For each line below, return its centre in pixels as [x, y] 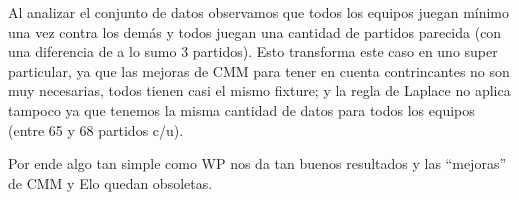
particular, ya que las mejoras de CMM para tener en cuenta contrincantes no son [259, 70]
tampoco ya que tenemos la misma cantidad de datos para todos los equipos [241, 109]
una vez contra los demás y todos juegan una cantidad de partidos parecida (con [255, 31]
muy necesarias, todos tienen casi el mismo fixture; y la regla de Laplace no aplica [259, 90]
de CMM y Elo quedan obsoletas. [110, 182]
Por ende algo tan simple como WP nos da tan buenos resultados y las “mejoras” [257, 163]
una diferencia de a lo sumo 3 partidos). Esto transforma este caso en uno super [253, 51]
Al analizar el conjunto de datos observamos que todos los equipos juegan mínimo [259, 12]
